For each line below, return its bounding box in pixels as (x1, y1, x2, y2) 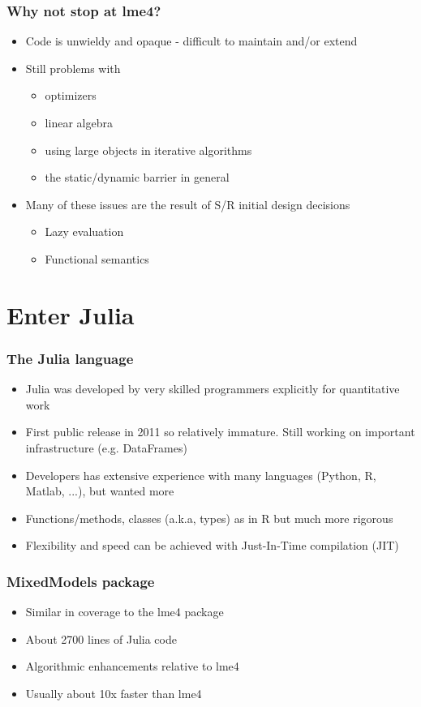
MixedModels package (6, 571, 155, 591)
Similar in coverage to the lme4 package (25, 603, 224, 620)
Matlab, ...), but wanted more (25, 482, 174, 499)
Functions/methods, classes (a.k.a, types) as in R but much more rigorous (25, 509, 393, 526)
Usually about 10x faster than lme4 (25, 684, 202, 701)
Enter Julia (6, 298, 135, 331)
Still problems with (25, 59, 121, 76)
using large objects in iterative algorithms (45, 141, 252, 158)
